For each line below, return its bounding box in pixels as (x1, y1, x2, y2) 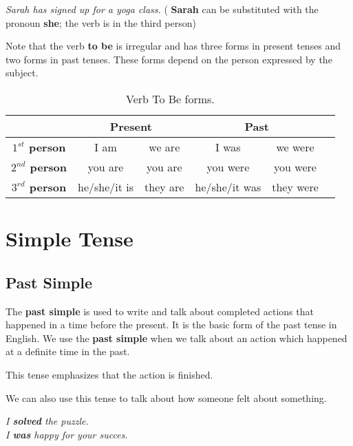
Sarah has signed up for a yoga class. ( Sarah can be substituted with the (6, 2, 319, 16)
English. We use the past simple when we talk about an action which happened (6, 330, 347, 345)
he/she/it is (78, 178, 134, 195)
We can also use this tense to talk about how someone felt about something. (6, 390, 327, 405)
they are (145, 178, 184, 195)
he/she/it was (195, 178, 261, 195)
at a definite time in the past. (6, 344, 130, 359)
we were (276, 138, 314, 155)
